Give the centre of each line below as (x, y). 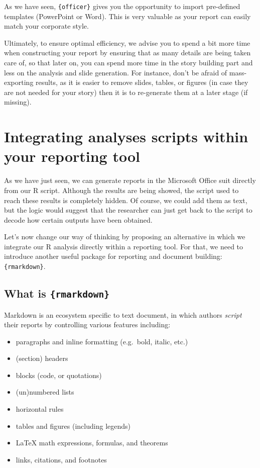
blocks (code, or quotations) (59, 375)
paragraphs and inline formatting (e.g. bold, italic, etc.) (102, 341)
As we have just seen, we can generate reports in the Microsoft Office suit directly (130, 180)
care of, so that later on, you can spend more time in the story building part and (128, 63)
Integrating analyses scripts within (126, 136)
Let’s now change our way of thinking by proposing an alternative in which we (125, 237)
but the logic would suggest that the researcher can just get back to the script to (128, 210)
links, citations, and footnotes (61, 459)
